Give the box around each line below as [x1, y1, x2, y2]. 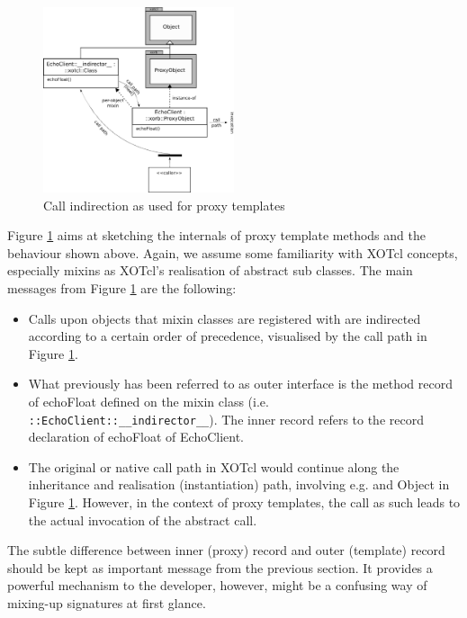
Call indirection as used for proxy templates [43, 195, 285, 214]
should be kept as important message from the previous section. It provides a [7, 558, 433, 577]
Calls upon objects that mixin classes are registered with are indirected [28, 309, 421, 327]
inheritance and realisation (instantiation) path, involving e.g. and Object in [28, 475, 450, 494]
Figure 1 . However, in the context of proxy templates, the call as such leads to [28, 492, 461, 511]
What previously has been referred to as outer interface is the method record [28, 374, 453, 393]
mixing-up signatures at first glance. [7, 593, 206, 612]
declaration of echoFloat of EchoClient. [28, 427, 245, 446]
